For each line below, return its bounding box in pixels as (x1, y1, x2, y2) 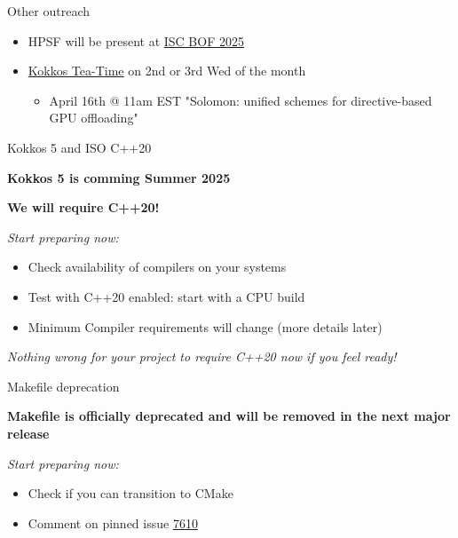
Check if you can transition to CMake (28, 484, 233, 502)
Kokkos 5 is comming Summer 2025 (7, 168, 231, 186)
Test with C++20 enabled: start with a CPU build (28, 287, 305, 305)
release (7, 423, 50, 442)
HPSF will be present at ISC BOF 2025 (28, 31, 244, 50)
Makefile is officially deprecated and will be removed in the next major (7, 407, 451, 425)
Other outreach (7, 2, 91, 20)
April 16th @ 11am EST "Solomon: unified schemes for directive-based (49, 91, 432, 109)
